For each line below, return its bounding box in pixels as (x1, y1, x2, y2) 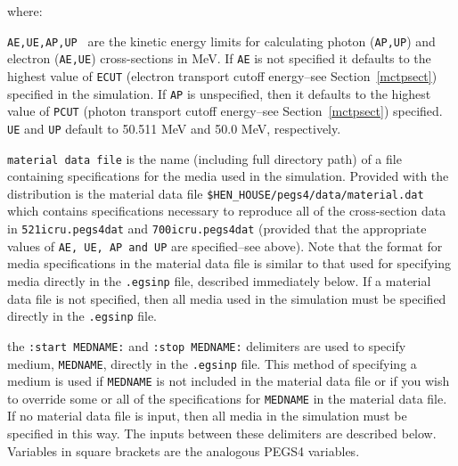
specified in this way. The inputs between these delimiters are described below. (7, 424, 437, 443)
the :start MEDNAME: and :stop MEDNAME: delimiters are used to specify (7, 336, 406, 355)
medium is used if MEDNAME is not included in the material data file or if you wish (7, 372, 450, 390)
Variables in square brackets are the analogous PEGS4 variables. (7, 441, 360, 460)
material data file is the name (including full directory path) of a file (7, 149, 402, 168)
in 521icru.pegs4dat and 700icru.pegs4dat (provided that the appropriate (7, 219, 427, 238)
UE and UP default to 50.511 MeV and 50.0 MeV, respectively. (7, 119, 341, 137)
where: (7, 2, 43, 20)
